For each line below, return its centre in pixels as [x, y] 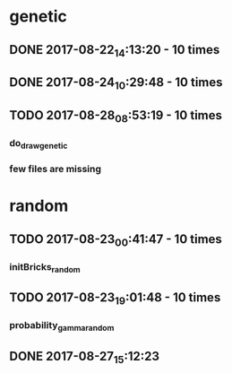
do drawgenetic [39, 144]
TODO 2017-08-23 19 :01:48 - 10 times [115, 299]
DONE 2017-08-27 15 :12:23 [84, 358]
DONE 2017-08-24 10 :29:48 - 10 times [116, 83]
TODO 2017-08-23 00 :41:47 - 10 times [116, 240]
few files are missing [55, 169]
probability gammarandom [62, 326]
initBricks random [45, 267]
